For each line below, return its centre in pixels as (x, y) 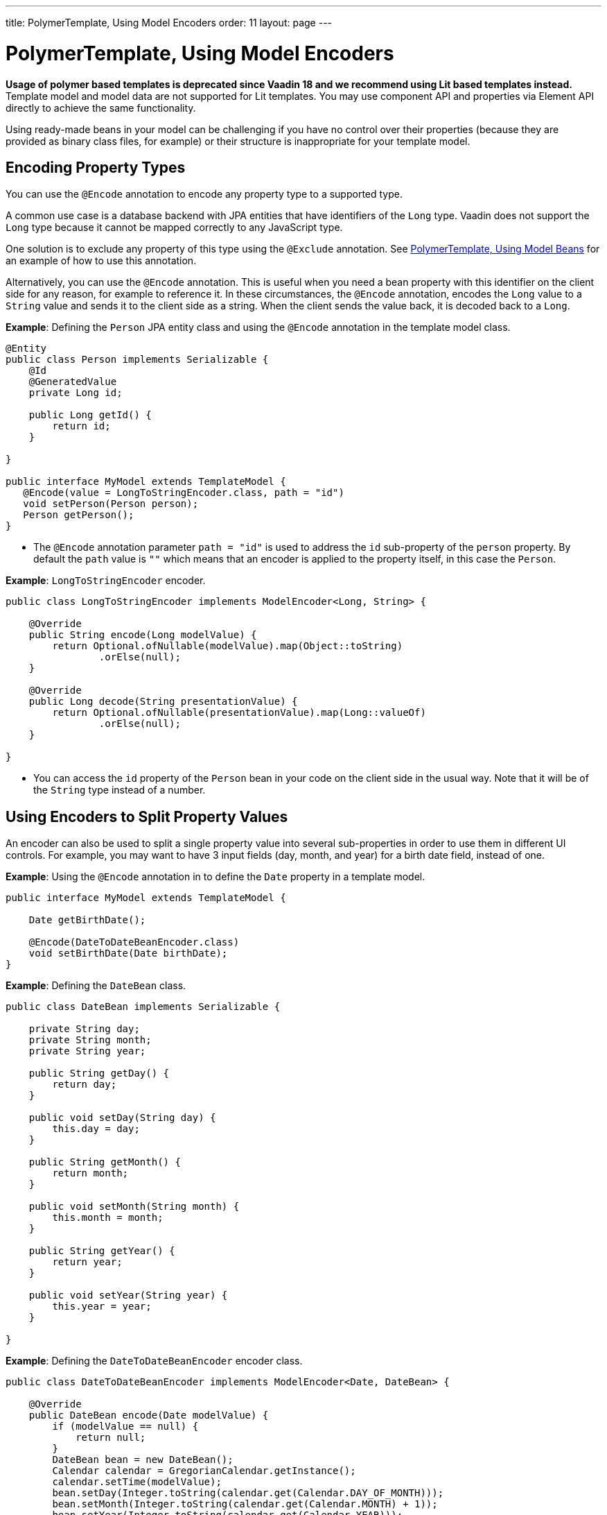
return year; (87, 1262)
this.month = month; (108, 1218)
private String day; (84, 1029)
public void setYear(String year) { (128, 1295)
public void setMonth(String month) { (134, 1207)
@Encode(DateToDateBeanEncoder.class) (134, 942)
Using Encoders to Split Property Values (147, 816)
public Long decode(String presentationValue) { (163, 702)
